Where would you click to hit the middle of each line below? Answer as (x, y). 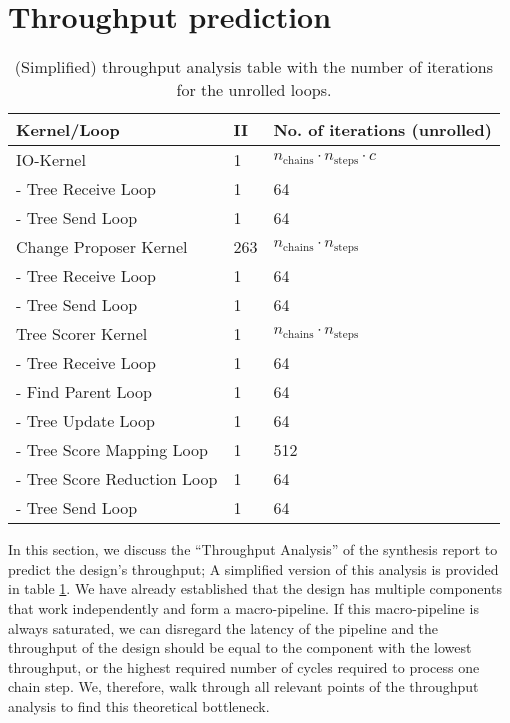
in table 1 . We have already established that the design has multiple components (255, 588)
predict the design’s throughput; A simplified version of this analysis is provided (253, 568)
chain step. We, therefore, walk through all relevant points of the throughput (243, 686)
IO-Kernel (51, 160)
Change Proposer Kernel (102, 247)
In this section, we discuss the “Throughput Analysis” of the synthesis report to (253, 549)
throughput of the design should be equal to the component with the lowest (240, 647)
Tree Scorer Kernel (82, 334)
